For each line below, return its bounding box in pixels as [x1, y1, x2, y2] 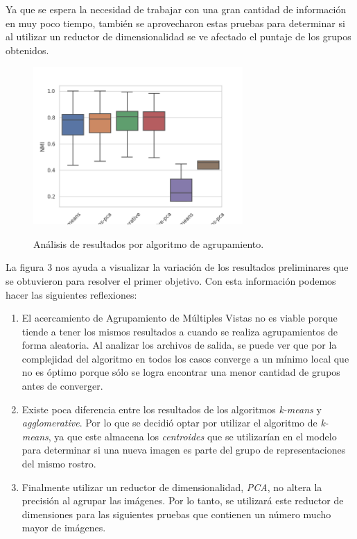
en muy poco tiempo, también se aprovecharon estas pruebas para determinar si [6, 15, 345, 30]
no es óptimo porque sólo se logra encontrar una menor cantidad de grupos [21, 365, 340, 379]
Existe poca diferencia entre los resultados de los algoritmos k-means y [21, 401, 322, 416]
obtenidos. [6, 42, 49, 57]
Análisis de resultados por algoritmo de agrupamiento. [33, 236, 264, 251]
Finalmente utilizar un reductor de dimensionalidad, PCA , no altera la [21, 479, 322, 494]
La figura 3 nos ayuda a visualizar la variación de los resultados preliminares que [6, 260, 349, 274]
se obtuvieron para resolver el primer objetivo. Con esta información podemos [6, 273, 336, 288]
